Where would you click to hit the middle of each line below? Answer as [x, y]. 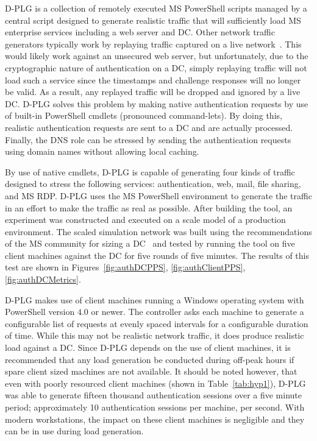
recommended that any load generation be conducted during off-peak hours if [150, 359]
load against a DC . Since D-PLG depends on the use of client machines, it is [148, 348]
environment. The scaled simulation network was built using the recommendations [158, 231]
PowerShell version [40, 312]
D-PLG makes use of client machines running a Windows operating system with [155, 299]
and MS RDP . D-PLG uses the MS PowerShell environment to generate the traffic [158, 195]
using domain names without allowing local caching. [102, 151]
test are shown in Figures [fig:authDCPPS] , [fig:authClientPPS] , [125, 267]
